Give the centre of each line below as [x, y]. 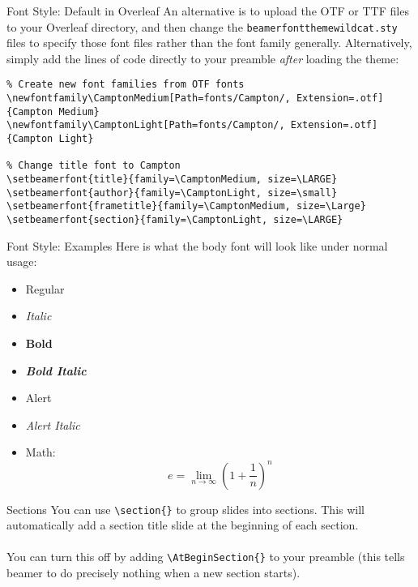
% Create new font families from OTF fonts [126, 85]
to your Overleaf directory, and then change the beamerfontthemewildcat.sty [202, 26]
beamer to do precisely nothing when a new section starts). [154, 572]
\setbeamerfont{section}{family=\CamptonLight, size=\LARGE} [175, 220]
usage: [22, 261]
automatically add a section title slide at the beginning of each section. [183, 525]
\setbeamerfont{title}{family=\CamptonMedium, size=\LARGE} [172, 180]
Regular [45, 288]
